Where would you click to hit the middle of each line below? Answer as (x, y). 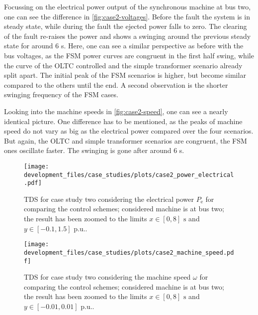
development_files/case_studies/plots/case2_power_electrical (129, 175)
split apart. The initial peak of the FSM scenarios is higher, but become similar (125, 75)
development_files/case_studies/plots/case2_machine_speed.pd (129, 252)
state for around (29, 46)
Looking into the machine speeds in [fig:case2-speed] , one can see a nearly (116, 111)
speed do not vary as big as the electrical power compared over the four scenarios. (129, 131)
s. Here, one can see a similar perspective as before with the (152, 46)
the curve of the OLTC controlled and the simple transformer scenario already (123, 65)
